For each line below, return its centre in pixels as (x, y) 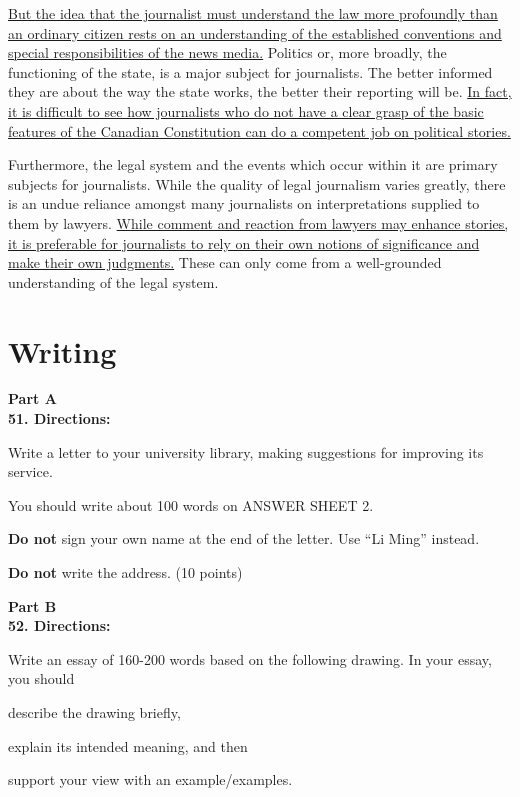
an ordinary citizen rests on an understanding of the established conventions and (255, 32)
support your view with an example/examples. (150, 779)
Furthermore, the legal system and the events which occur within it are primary (253, 164)
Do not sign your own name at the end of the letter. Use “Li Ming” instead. (244, 538)
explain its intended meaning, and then (128, 745)
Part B (32, 605)
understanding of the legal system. (113, 281)
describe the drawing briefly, (94, 711)
